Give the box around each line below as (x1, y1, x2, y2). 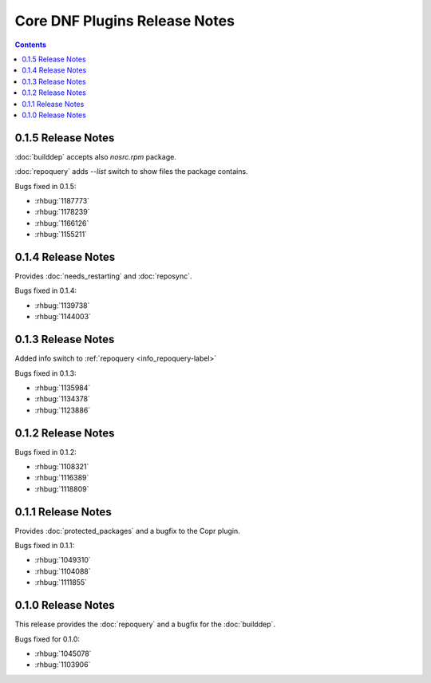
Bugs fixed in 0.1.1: (14, 541, 75, 551)
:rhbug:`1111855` (34, 578, 88, 587)
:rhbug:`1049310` (34, 555, 91, 565)
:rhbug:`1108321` (34, 461, 89, 471)
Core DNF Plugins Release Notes (14, 12, 235, 30)
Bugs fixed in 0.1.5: (14, 181, 77, 191)
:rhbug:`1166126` (34, 218, 89, 227)
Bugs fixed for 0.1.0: (14, 634, 80, 644)
